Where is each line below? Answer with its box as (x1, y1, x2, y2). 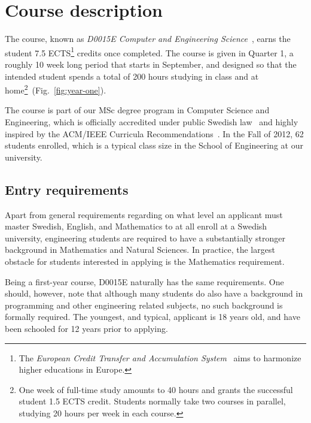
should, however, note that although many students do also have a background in (5, 287, 303, 300)
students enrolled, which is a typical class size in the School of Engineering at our (5, 139, 303, 152)
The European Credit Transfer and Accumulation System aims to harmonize (19, 351, 301, 364)
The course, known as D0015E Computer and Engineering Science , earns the (5, 32, 291, 45)
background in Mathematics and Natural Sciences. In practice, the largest (5, 243, 275, 256)
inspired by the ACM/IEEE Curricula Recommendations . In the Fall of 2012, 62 (5, 127, 304, 140)
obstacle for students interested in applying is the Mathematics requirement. (5, 255, 285, 267)
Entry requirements (5, 180, 129, 198)
